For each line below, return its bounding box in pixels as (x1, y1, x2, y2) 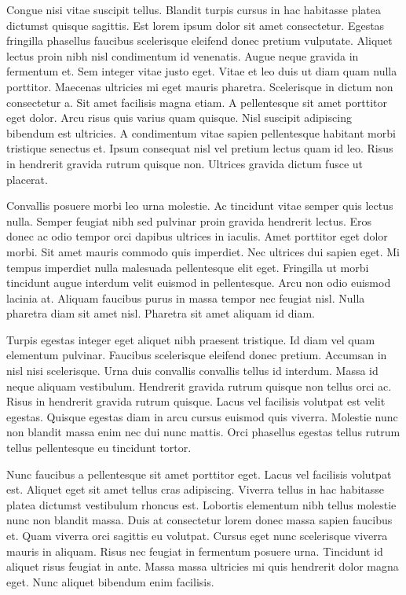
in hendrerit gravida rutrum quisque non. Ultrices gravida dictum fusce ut (6, 155, 364, 171)
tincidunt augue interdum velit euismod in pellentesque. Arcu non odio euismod (6, 274, 391, 291)
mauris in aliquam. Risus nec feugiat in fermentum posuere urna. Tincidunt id (6, 542, 383, 559)
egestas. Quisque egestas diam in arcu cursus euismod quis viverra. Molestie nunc (6, 408, 398, 424)
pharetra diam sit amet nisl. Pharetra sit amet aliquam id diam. (6, 305, 315, 321)
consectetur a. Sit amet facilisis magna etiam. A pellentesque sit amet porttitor (6, 94, 388, 110)
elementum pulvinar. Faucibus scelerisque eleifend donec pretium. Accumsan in (6, 347, 387, 363)
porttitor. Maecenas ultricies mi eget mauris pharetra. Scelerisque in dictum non (6, 78, 393, 94)
